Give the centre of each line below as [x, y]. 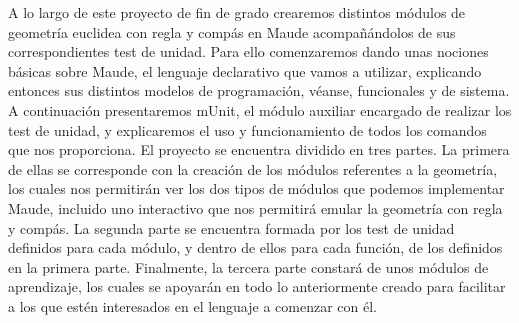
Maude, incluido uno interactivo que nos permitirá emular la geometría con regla [255, 207]
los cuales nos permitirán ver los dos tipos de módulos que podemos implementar [256, 188]
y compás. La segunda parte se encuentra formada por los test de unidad [231, 227]
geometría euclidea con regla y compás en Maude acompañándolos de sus [232, 31]
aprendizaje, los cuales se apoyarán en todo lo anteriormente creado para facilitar [257, 286]
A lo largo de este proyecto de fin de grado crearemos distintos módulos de [237, 12]
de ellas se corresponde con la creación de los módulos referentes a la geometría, [253, 168]
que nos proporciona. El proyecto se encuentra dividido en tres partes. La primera [259, 149]
